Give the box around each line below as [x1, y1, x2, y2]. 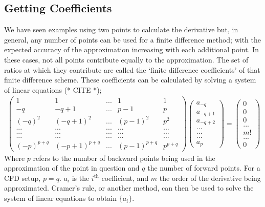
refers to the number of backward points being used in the [33, 152, 215, 163]
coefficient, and [101, 172, 149, 183]
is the [72, 172, 90, 183]
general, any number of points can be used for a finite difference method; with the [4, 34, 261, 45]
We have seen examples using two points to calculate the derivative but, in [4, 24, 238, 35]
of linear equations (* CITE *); [4, 84, 102, 95]
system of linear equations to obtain [4, 193, 117, 203]
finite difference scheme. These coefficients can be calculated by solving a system [4, 74, 256, 85]
